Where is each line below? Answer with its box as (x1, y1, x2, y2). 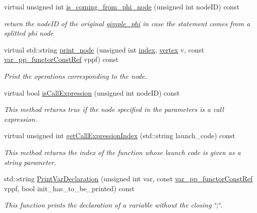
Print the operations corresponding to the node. (4, 70, 147, 81)
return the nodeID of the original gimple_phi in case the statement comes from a (4, 18, 250, 28)
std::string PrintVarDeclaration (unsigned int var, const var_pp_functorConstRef (4, 173, 253, 184)
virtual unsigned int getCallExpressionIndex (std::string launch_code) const (4, 130, 235, 141)
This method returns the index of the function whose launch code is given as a (4, 147, 241, 157)
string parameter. (4, 157, 57, 167)
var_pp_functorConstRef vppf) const (4, 54, 119, 64)
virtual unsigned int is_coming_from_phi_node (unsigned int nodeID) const (4, 1, 240, 11)
